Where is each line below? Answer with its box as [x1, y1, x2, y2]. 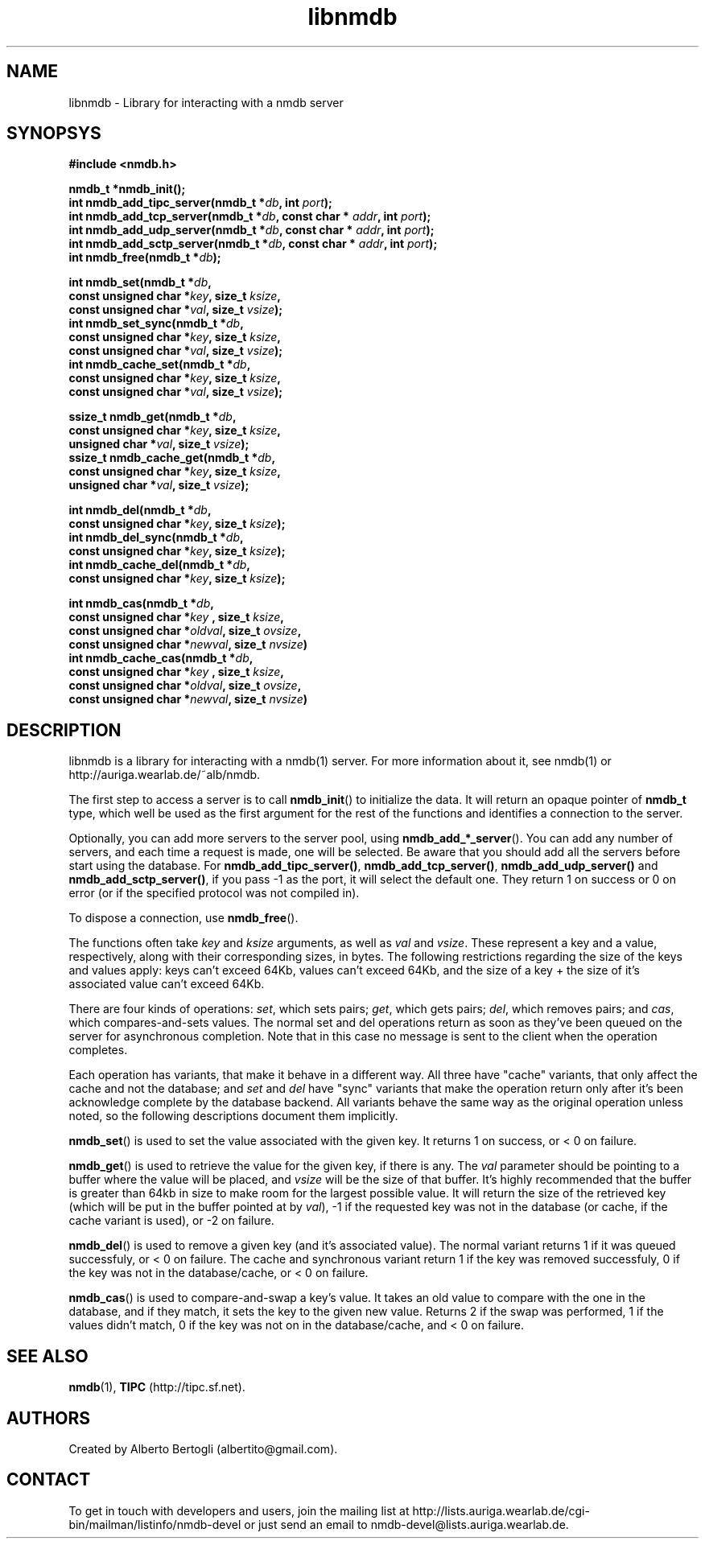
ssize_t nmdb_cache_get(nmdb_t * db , [68, 451, 276, 465]
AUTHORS [6, 1407, 91, 1428]
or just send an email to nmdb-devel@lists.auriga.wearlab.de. [244, 1517, 569, 1531]
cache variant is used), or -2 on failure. [68, 1213, 274, 1228]
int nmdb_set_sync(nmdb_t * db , [68, 316, 244, 331]
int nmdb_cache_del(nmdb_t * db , [68, 558, 251, 572]
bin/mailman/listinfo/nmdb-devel [68, 1517, 241, 1531]
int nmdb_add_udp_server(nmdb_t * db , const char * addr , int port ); [68, 223, 435, 237]
